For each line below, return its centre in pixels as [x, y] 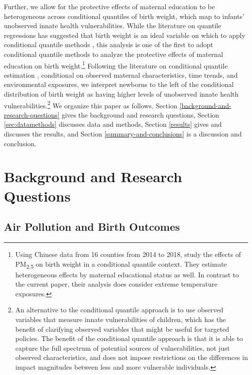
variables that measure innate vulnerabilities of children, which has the [120, 319]
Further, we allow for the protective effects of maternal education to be [110, 6]
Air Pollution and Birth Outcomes [92, 227]
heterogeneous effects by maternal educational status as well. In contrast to [127, 274]
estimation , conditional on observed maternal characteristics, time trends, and [121, 75]
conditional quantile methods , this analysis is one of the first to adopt [109, 44]
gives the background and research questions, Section [141, 114]
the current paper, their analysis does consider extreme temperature [116, 284]
